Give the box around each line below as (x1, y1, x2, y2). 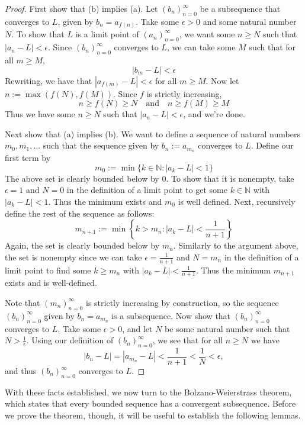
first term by (5, 152, 51, 164)
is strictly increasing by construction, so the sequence (86, 296, 279, 308)
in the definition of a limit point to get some (66, 183, 227, 196)
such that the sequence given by (43, 139, 159, 152)
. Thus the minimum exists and (48, 195, 162, 207)
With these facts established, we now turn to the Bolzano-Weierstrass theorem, (5, 385, 292, 398)
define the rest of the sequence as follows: (5, 207, 155, 219)
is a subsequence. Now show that (111, 309, 231, 321)
